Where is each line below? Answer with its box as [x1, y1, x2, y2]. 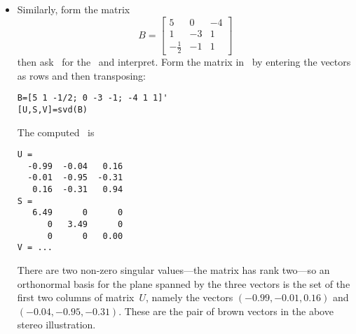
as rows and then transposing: [17, 68, 146, 82]
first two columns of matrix [17, 290, 135, 305]
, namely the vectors [146, 290, 233, 305]
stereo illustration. [17, 317, 96, 332]
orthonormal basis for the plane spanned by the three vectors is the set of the [17, 276, 350, 291]
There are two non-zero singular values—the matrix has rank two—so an [17, 263, 330, 277]
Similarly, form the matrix [17, 2, 130, 16]
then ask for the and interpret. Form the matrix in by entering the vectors [17, 55, 351, 69]
